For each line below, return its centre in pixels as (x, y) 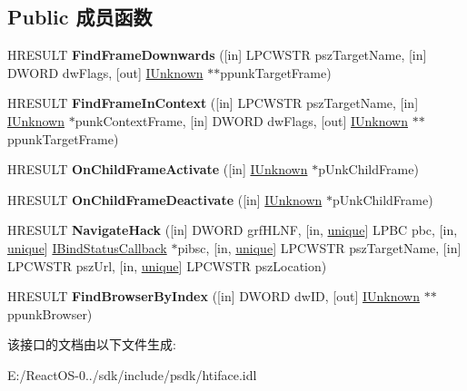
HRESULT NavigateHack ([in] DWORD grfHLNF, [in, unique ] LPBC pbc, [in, (233, 230)
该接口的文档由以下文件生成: (92, 344)
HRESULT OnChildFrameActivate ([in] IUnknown (158, 169)
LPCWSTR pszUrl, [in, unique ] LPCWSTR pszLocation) (167, 265)
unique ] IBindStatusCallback (87, 247)
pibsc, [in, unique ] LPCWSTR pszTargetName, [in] (319, 247)
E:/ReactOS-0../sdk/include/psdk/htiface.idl (132, 374)
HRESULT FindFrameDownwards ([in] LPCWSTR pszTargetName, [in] (217, 55)
